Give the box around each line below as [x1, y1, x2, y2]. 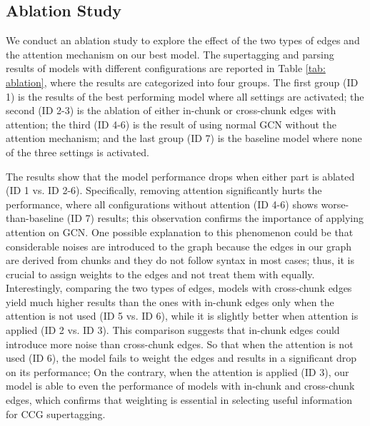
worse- [321, 196, 349, 211]
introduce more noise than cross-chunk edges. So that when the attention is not [6, 336, 354, 351]
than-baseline [6, 211, 64, 225]
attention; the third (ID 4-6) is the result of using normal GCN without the [6, 116, 337, 131]
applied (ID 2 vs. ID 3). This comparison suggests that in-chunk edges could [6, 323, 340, 338]
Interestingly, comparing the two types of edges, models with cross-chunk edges [6, 280, 352, 295]
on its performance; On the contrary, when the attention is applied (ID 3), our [6, 364, 349, 379]
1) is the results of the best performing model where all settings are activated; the [6, 88, 364, 103]
